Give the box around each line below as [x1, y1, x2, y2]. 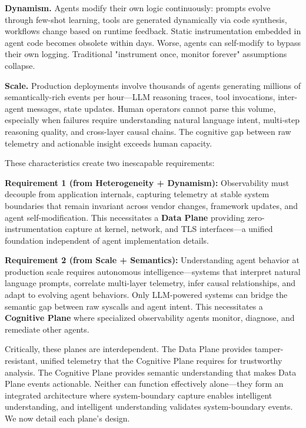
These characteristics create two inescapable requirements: [5, 157, 215, 169]
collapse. [5, 59, 35, 71]
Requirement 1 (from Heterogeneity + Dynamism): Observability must [5, 176, 290, 188]
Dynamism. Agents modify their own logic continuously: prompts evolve [5, 2, 271, 14]
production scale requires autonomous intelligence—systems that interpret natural [5, 265, 301, 277]
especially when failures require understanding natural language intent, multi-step [5, 114, 300, 126]
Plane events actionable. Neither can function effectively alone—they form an [5, 377, 284, 390]
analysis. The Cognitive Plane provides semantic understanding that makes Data [5, 366, 297, 378]
